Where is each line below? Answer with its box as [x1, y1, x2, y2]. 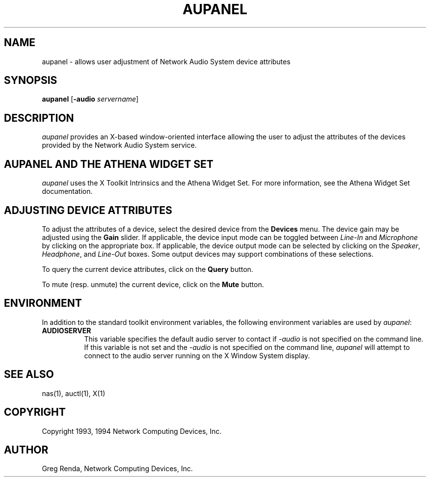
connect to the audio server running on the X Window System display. [84, 351, 310, 360]
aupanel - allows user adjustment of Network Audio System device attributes [42, 57, 291, 66]
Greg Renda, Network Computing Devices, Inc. [42, 464, 193, 473]
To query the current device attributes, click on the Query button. [42, 265, 253, 273]
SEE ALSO [4, 368, 54, 381]
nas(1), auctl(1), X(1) [42, 389, 106, 398]
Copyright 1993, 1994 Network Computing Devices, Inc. [42, 427, 222, 435]
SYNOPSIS [4, 74, 57, 87]
